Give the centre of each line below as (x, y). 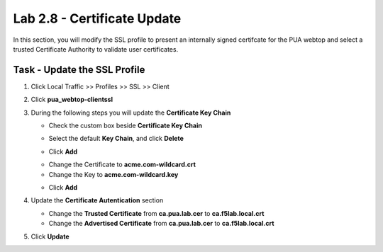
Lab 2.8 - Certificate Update (97, 18)
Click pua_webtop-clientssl (72, 100)
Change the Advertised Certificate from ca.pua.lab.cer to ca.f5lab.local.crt (161, 224)
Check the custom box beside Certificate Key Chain (125, 126)
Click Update (50, 236)
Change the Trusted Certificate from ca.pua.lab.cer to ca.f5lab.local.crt (156, 213)
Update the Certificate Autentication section (97, 200)
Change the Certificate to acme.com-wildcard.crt (122, 165)
